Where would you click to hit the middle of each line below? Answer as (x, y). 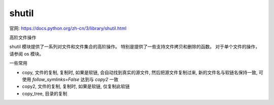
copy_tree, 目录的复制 (45, 93)
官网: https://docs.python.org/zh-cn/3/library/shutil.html (68, 28)
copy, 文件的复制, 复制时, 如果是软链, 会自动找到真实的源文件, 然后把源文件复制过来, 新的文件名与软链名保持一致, (140, 72)
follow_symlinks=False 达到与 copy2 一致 (75, 79)
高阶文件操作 (23, 37)
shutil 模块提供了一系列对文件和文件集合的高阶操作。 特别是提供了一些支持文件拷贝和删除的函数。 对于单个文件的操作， (135, 47)
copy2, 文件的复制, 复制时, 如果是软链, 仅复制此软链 (76, 86)
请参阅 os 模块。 (27, 54)
